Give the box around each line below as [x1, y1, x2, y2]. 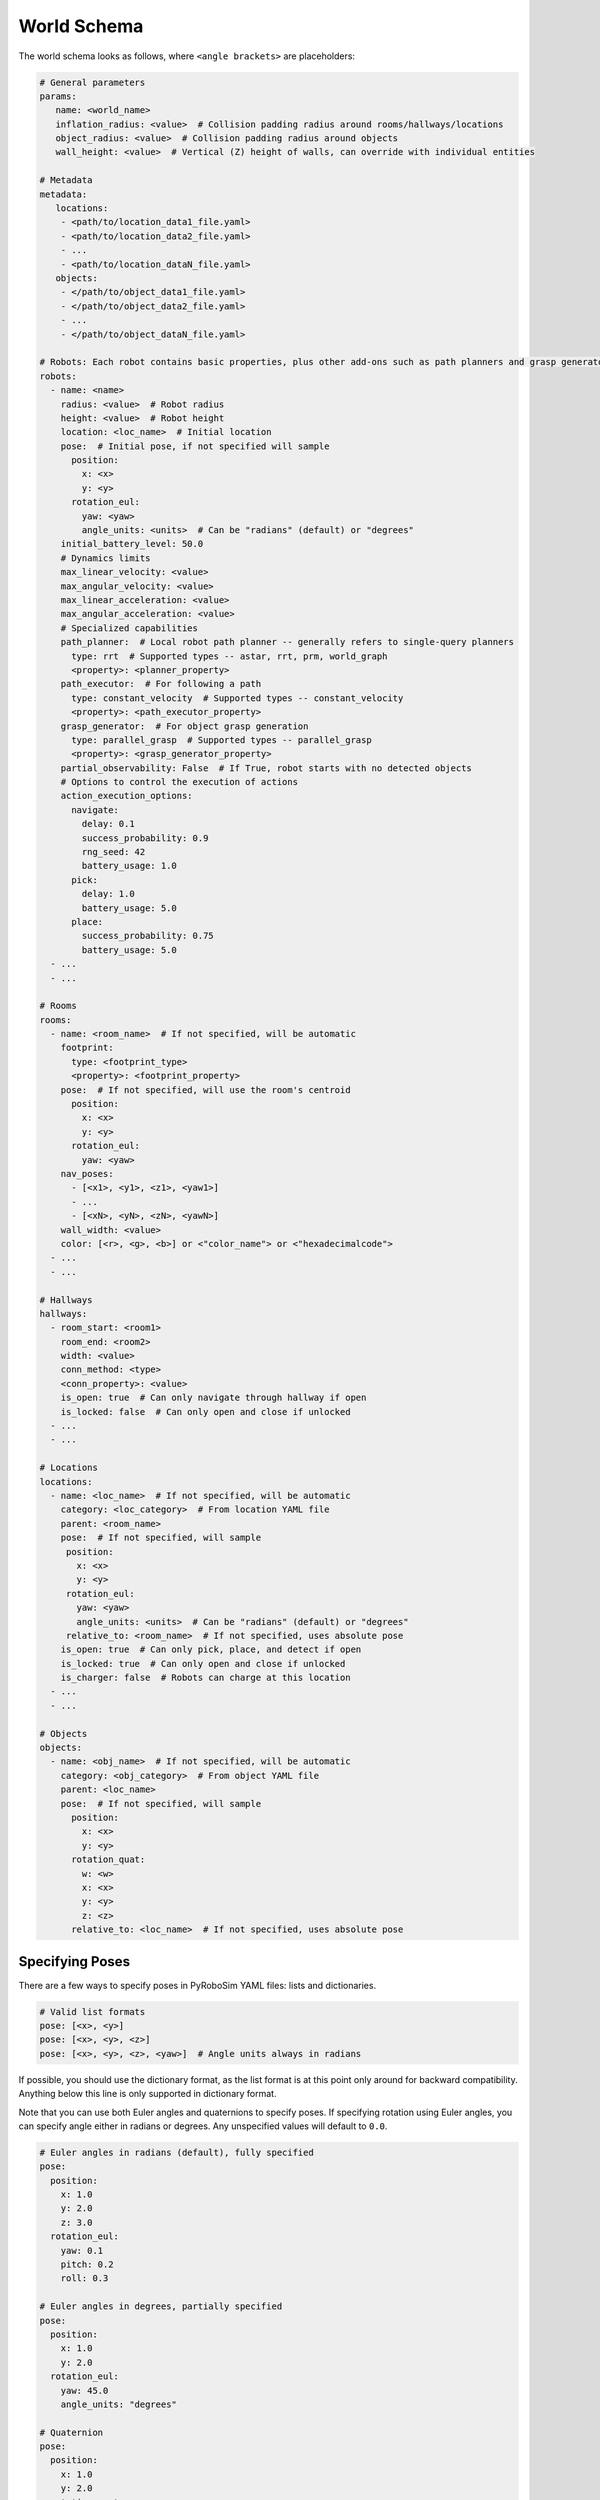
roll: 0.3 [60, 2273, 109, 2284]
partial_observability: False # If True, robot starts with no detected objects [60, 762, 472, 774]
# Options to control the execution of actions [60, 776, 299, 788]
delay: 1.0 [81, 888, 135, 900]
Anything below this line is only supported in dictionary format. [18, 2088, 277, 2100]
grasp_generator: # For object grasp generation [60, 720, 309, 732]
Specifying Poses [18, 1953, 130, 1970]
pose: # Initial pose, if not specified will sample [60, 440, 330, 452]
